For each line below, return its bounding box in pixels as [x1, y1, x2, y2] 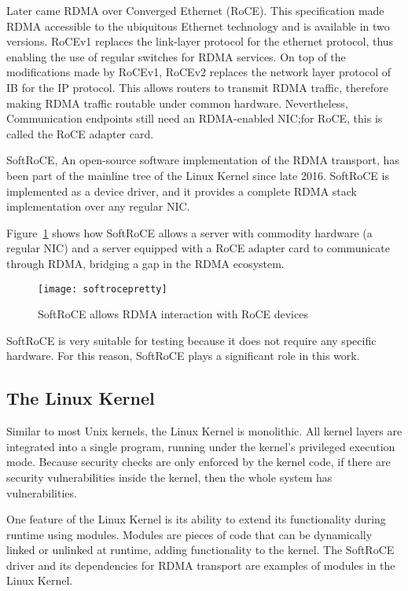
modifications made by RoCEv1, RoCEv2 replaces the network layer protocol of [6, 64, 391, 80]
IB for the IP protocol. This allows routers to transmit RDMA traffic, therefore [6, 79, 388, 95]
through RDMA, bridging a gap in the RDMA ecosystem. [6, 255, 285, 271]
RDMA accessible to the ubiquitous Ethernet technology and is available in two [6, 17, 390, 34]
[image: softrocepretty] [38, 283, 167, 295]
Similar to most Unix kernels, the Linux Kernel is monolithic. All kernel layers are [6, 423, 402, 439]
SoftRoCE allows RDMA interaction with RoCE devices [38, 306, 308, 322]
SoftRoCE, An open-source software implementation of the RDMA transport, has [6, 152, 399, 168]
